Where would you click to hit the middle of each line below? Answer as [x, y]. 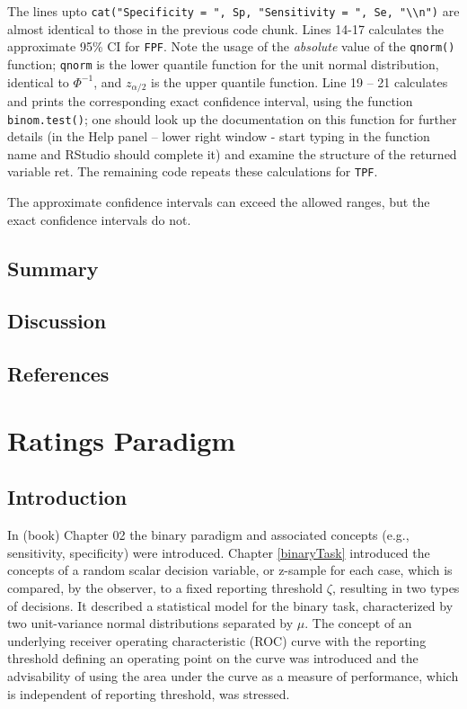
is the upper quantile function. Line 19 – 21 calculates [300, 81]
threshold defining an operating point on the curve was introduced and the [213, 658]
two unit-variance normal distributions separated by [150, 623]
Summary [53, 268]
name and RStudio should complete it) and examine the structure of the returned [232, 153]
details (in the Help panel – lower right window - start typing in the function [219, 136]
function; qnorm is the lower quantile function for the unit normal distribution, [223, 63]
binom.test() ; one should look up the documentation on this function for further [232, 118]
